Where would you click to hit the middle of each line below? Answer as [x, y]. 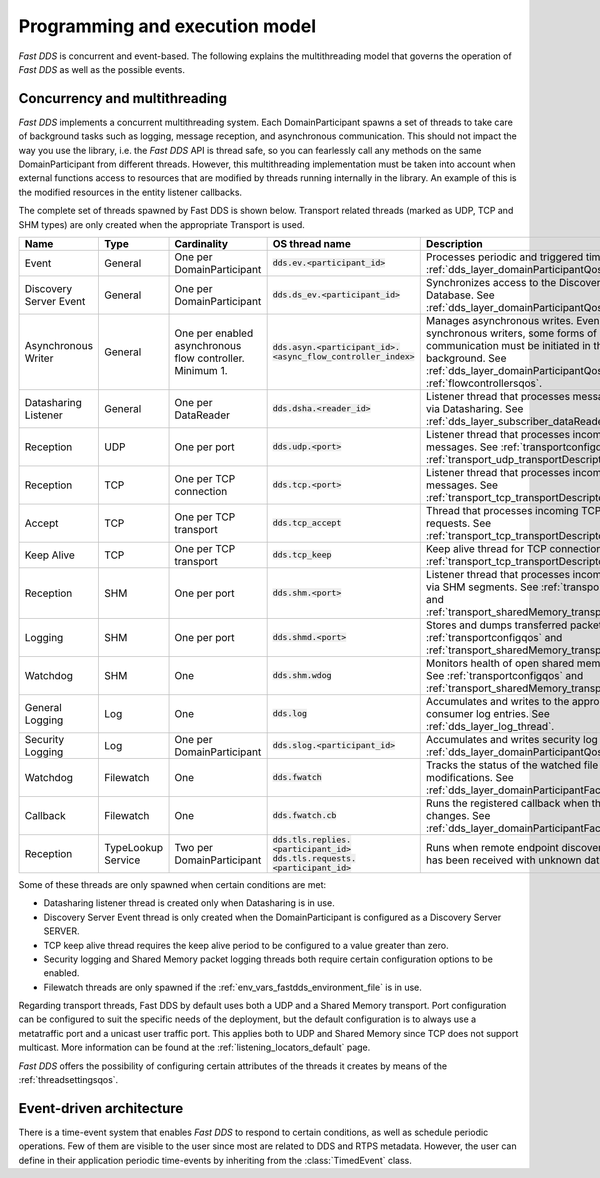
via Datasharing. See [474, 408]
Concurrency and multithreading [122, 98]
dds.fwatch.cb [304, 815]
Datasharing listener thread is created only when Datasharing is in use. [189, 903]
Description [454, 243]
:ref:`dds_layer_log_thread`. [490, 726]
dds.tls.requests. [314, 858]
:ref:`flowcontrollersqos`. [484, 383]
